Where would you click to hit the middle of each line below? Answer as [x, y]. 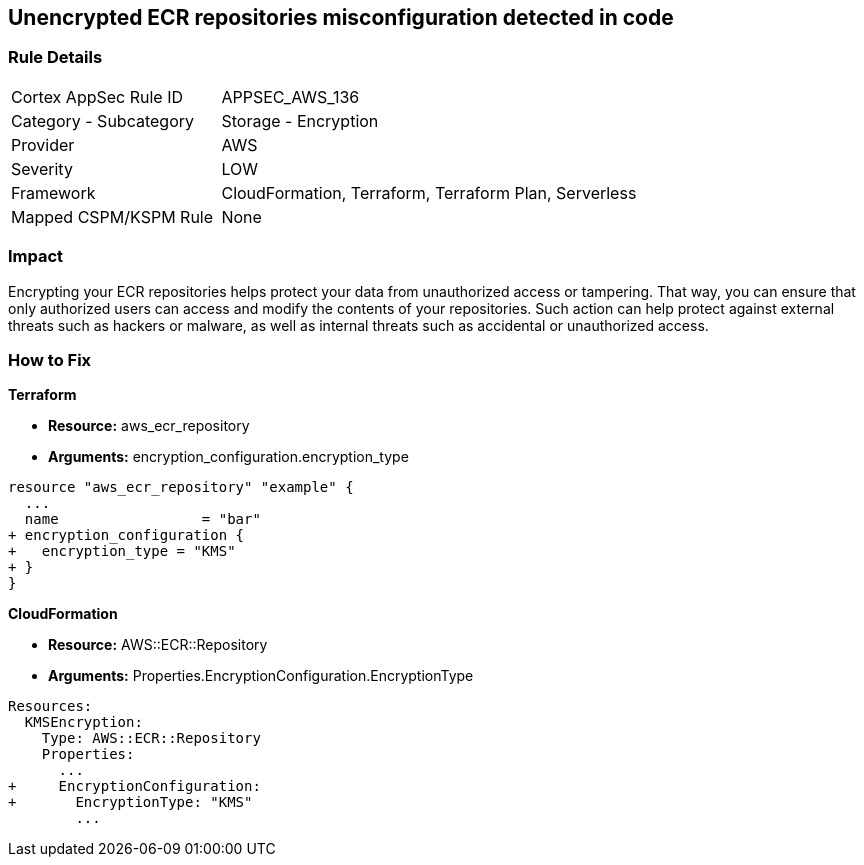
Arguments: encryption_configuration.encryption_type [228, 457]
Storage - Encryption [300, 120]
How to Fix [50, 359]
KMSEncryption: [83, 722]
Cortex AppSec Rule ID [97, 96]
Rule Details [55, 57]
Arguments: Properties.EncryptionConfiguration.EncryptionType [261, 676]
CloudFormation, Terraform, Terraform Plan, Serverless [429, 192]
